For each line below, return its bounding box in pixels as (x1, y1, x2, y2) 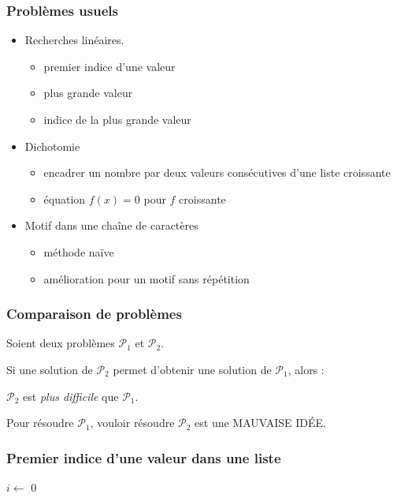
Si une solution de (6, 361, 93, 377)
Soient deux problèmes (6, 335, 115, 351)
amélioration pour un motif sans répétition (43, 270, 250, 286)
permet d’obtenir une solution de (113, 361, 272, 377)
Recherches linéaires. (24, 32, 124, 48)
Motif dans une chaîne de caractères (24, 217, 198, 234)
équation (43, 190, 86, 207)
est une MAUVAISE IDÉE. (195, 414, 327, 431)
